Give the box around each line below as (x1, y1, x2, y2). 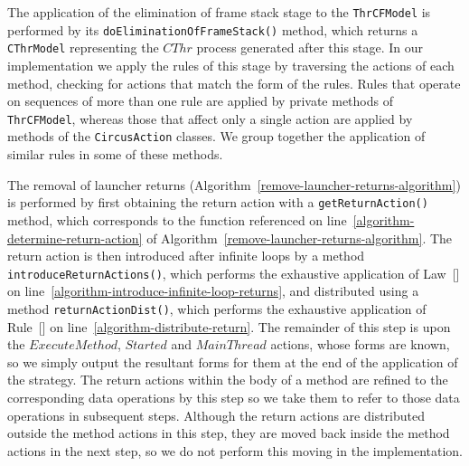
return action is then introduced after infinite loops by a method (7, 246, 365, 265)
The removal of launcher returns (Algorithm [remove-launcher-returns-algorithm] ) (7, 175, 461, 194)
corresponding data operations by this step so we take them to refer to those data (7, 387, 460, 406)
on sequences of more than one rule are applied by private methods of (7, 91, 393, 110)
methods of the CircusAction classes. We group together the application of (7, 127, 426, 146)
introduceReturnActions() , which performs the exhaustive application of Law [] (7, 263, 460, 282)
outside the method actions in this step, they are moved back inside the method (7, 423, 450, 442)
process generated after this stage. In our (196, 38, 424, 57)
